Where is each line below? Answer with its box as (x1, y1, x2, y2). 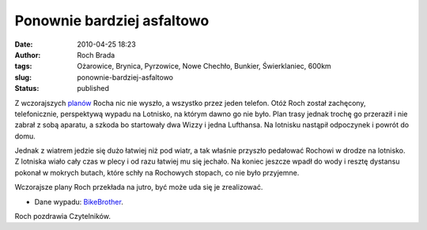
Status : (14, 84, 40, 93)
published (77, 84, 110, 93)
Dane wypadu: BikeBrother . (34, 197, 124, 206)
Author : (14, 50, 41, 59)
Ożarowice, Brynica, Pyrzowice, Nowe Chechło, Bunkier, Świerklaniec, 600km (77, 62, 331, 71)
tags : (14, 62, 32, 71)
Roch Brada (77, 50, 115, 59)
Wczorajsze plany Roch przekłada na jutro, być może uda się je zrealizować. (14, 183, 263, 192)
